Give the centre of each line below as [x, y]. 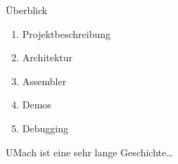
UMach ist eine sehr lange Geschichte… [89, 152]
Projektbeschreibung [66, 33]
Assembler [44, 81]
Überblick [27, 10]
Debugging [45, 128]
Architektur [47, 57]
